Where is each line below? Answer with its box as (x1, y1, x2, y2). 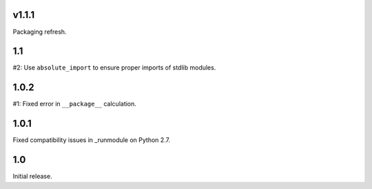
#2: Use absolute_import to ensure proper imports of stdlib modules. (12, 63, 216, 72)
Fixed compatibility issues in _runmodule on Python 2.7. (12, 136, 171, 144)
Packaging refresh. (12, 28, 67, 36)
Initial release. (12, 172, 52, 181)
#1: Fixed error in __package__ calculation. (12, 100, 137, 108)
